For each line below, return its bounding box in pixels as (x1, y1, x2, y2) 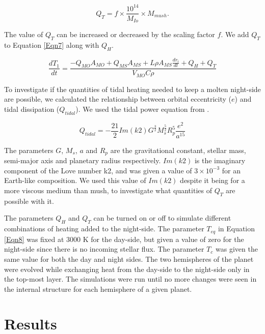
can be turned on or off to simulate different (93, 212, 231, 223)
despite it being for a (180, 175, 245, 186)
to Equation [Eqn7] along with (4, 39, 99, 50)
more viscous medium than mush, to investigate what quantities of (4, 185, 212, 196)
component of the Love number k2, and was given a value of (4, 165, 192, 175)
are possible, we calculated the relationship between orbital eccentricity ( (4, 94, 232, 104)
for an (222, 165, 241, 175)
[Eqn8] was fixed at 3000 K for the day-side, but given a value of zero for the (4, 233, 244, 244)
